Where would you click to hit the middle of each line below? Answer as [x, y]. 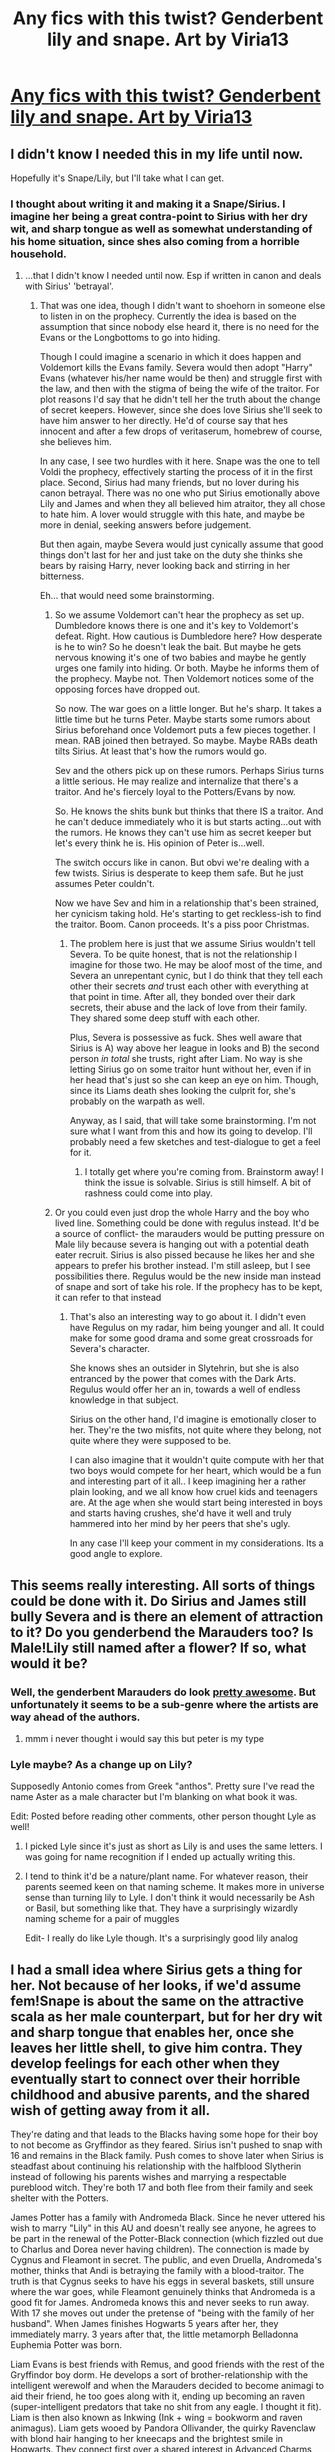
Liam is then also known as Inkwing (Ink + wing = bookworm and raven [156, 2418]
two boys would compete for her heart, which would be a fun [195, 1471]
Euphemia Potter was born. [66, 2345]
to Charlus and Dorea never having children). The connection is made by [160, 2249]
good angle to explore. [116, 1554]
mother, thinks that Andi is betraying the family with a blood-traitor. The [157, 2271]
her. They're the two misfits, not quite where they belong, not [195, 1430]
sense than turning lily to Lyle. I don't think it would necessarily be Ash [169, 1898]
